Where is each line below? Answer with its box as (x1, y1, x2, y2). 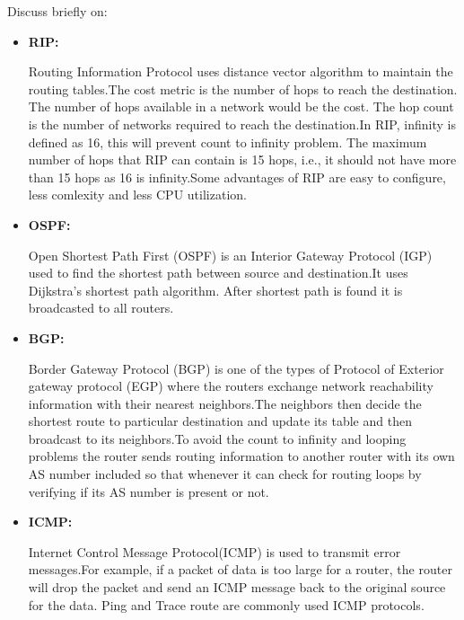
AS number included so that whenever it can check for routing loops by (28, 465, 422, 483)
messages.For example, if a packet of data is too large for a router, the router (28, 560, 452, 579)
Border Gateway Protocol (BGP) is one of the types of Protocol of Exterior (28, 359, 444, 377)
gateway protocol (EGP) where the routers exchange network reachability (28, 376, 433, 395)
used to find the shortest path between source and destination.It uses (28, 263, 408, 282)
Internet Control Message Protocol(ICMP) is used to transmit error (28, 542, 401, 561)
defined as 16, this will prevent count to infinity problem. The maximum (28, 132, 427, 151)
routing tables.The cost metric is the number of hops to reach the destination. (28, 79, 458, 98)
